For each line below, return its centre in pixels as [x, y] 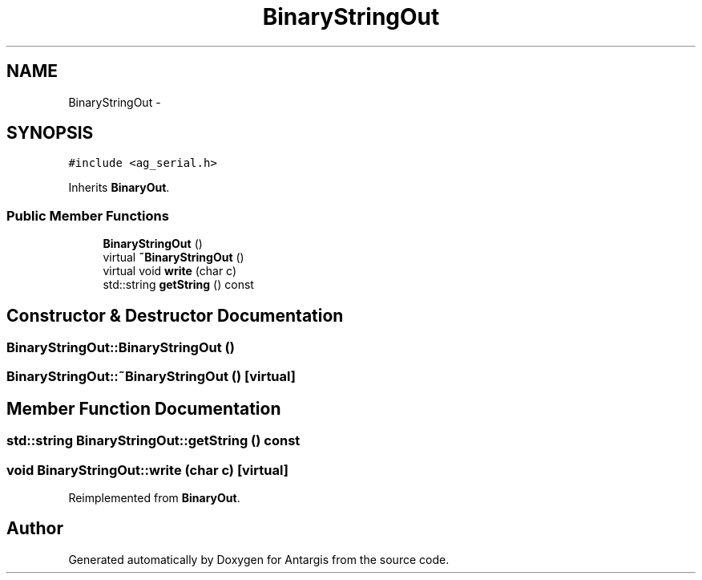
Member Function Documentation [144, 408]
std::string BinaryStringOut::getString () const [153, 441]
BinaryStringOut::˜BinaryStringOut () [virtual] [151, 377]
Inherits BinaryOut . [119, 188]
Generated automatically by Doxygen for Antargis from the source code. [259, 559]
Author [35, 529]
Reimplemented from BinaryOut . [154, 498]
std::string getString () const [178, 285]
